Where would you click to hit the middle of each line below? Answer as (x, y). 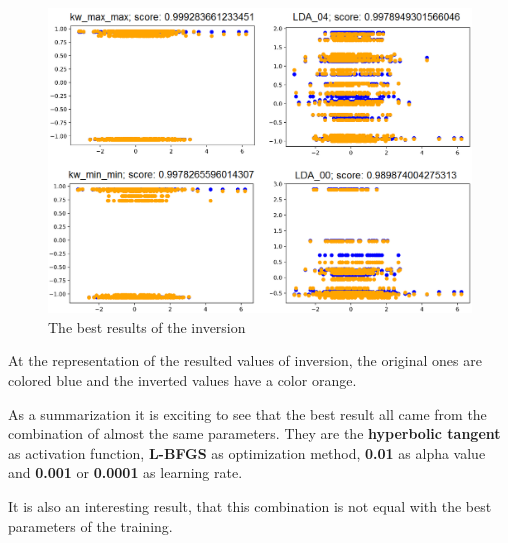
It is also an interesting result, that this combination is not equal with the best (250, 505)
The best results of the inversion (147, 326)
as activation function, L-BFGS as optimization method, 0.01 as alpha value (247, 452)
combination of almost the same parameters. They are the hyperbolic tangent (254, 433)
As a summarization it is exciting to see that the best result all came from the (247, 413)
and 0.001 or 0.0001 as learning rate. (125, 472)
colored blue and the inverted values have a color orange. (182, 379)
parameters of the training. (90, 525)
